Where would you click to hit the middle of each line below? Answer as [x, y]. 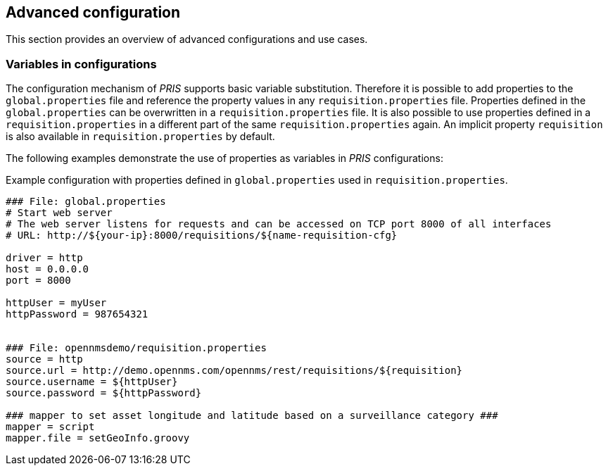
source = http [44, 359]
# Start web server [59, 213]
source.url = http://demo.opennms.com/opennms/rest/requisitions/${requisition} [234, 371]
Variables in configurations [81, 64]
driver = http [44, 258]
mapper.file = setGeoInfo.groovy [98, 438]
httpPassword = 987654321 [77, 314]
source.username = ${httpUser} [92, 382]
